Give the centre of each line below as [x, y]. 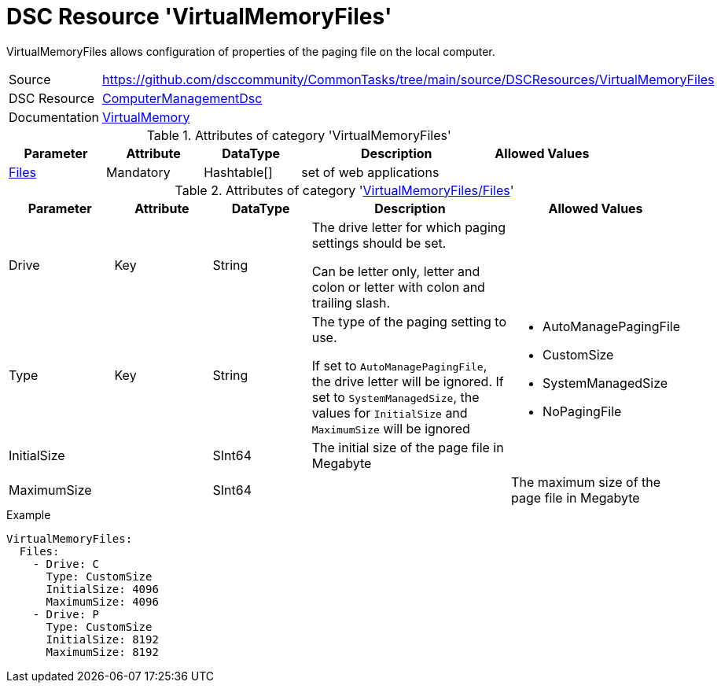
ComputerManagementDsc [182, 98]
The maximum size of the [586, 482]
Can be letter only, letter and [396, 271]
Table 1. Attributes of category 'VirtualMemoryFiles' [299, 135]
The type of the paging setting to [409, 321]
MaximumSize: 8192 [102, 652]
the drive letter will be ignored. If [408, 381]
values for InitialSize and [390, 413]
